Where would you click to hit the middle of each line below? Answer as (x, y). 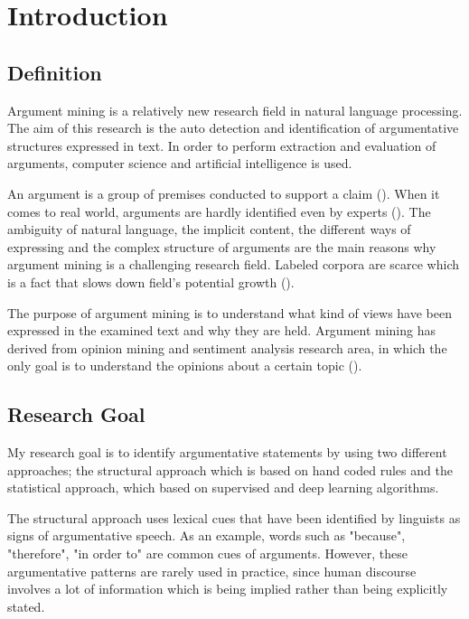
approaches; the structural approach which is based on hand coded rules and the (230, 469)
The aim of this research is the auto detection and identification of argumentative (233, 128)
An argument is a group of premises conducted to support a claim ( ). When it (224, 193)
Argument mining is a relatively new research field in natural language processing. (235, 110)
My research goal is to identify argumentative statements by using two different (227, 452)
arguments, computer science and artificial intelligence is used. (180, 163)
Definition (55, 72)
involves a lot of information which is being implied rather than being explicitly (228, 589)
